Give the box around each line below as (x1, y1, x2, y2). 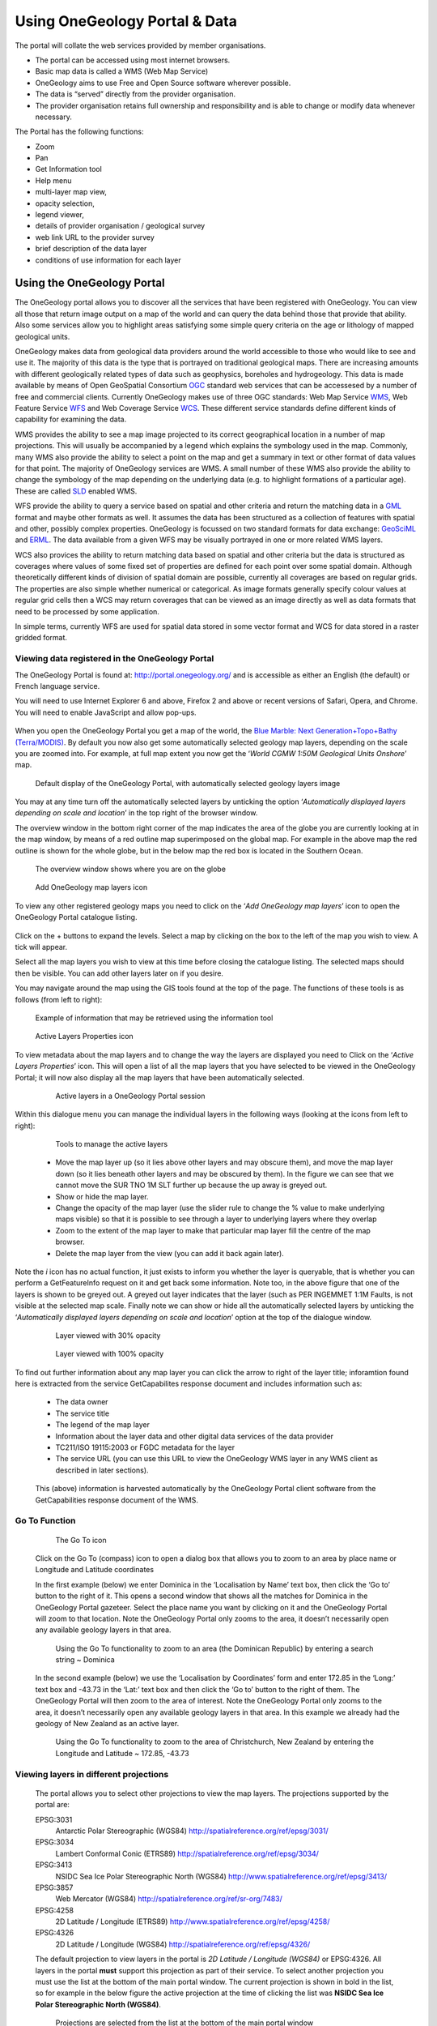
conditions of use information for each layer (35, 255, 181, 265)
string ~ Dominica (55, 1655, 115, 1665)
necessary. (35, 112, 73, 122)
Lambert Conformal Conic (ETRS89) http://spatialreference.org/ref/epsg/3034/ (55, 1849, 320, 1858)
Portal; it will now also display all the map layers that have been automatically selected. (15, 1072, 305, 1082)
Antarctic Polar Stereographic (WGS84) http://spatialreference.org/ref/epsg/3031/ (55, 1826, 329, 1836)
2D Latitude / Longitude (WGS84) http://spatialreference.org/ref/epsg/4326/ (55, 1939, 311, 1949)
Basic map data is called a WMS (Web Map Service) (35, 66, 209, 76)
